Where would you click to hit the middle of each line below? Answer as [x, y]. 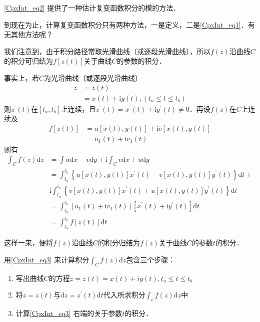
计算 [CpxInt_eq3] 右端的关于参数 [69, 313]
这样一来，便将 [28, 243]
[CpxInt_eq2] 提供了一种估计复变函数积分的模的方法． [92, 8]
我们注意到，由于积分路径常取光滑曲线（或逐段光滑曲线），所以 [107, 51]
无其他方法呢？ [28, 34]
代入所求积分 [124, 295]
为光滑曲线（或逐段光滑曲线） [93, 77]
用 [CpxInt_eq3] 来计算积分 [47, 259]
